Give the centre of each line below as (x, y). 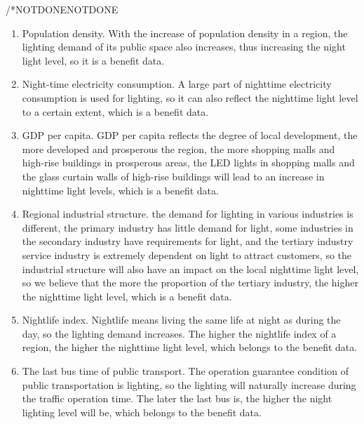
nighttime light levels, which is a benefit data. (120, 190)
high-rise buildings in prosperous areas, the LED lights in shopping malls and (188, 163)
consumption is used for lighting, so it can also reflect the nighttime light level (190, 97)
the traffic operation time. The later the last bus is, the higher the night (177, 398)
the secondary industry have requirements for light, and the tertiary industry (188, 241)
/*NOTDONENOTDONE (62, 9)
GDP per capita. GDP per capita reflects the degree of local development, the (190, 135)
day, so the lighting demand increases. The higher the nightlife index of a (179, 333)
